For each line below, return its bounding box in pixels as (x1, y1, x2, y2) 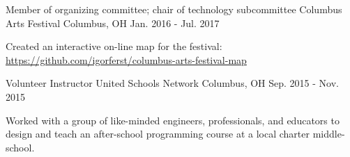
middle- (312, 126, 345, 141)
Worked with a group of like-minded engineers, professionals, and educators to (6, 113, 340, 127)
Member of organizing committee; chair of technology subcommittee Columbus (6, 2, 342, 16)
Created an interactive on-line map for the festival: (6, 39, 222, 53)
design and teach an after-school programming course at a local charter (6, 126, 310, 141)
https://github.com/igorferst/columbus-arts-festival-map (6, 52, 247, 67)
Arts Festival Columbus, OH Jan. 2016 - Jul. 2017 (6, 15, 220, 30)
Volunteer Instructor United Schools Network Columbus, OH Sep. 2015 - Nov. (6, 76, 339, 90)
